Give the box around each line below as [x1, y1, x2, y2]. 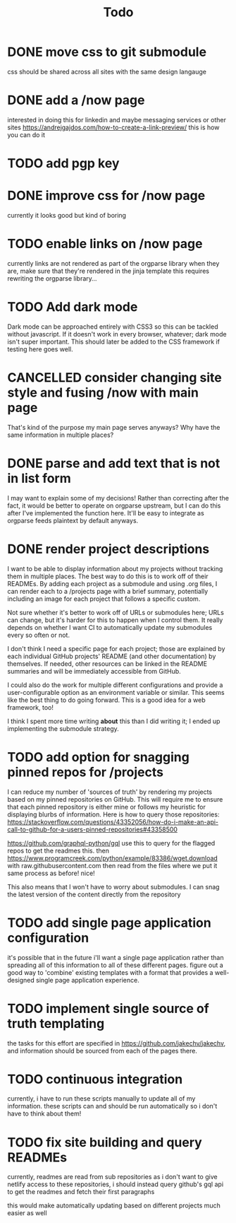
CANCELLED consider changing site [7, 370, 222, 386]
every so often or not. [7, 631, 70, 639]
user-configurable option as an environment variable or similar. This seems [7, 688, 225, 696]
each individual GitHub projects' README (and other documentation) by [7, 652, 216, 660]
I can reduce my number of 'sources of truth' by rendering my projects [7, 788, 213, 796]
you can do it [7, 130, 46, 139]
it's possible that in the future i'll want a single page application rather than [7, 953, 224, 961]
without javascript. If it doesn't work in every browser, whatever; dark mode [7, 329, 227, 338]
